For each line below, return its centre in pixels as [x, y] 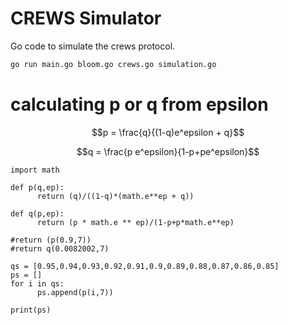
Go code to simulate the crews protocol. [93, 46]
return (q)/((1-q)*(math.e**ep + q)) [115, 196]
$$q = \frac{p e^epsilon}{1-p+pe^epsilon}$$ [168, 151]
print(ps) [31, 310]
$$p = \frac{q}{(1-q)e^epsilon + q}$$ [168, 132]
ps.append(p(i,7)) [75, 292]
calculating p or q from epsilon [139, 104]
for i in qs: [37, 283]
